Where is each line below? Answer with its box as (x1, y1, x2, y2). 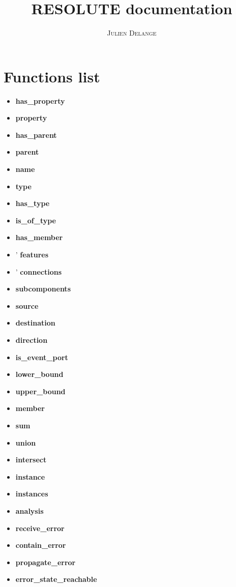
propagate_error (15, 556, 76, 567)
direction (15, 334, 48, 345)
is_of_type (15, 215, 56, 225)
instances (15, 488, 48, 499)
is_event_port (15, 351, 68, 362)
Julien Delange (107, 27, 157, 38)
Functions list (4, 66, 100, 86)
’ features (15, 249, 49, 259)
